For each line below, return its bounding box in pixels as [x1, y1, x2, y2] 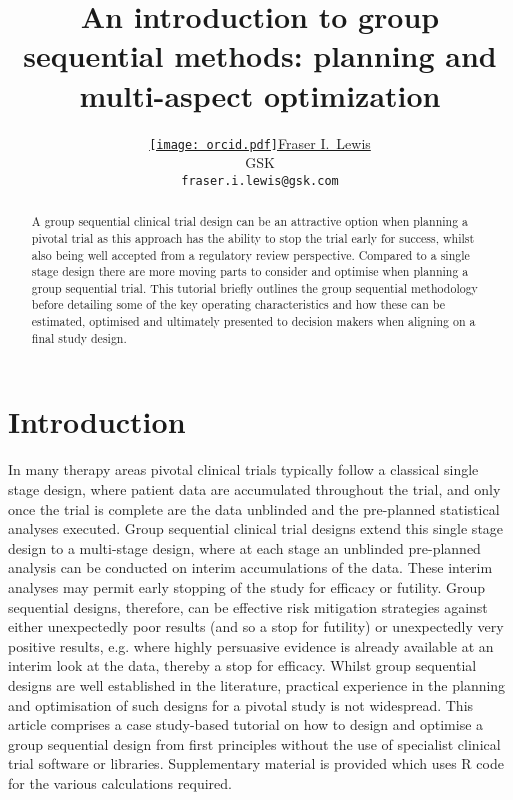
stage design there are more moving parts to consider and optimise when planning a [31, 263, 469, 280]
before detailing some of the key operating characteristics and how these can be [31, 296, 446, 313]
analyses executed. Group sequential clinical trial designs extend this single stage [8, 518, 504, 539]
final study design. [31, 329, 127, 346]
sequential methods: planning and [23, 35, 497, 76]
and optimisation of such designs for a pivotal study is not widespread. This [8, 694, 474, 715]
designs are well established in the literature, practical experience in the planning [8, 674, 506, 695]
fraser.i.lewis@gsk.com [181, 173, 339, 188]
